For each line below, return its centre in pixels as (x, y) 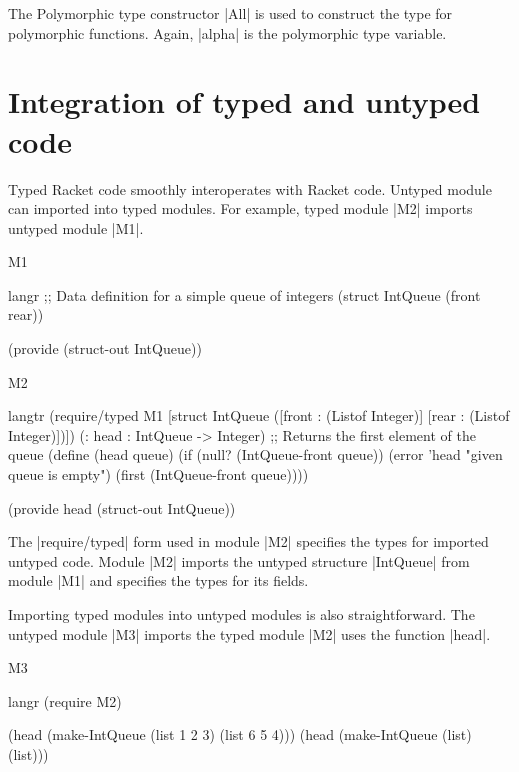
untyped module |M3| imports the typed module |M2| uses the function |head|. (249, 633)
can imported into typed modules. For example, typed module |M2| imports (240, 208)
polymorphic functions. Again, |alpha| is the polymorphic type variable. (227, 32)
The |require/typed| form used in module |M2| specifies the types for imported (248, 541)
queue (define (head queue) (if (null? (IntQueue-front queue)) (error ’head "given (255, 454)
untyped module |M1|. (76, 227)
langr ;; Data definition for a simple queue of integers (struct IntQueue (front (244, 294)
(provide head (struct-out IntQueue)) (122, 507)
